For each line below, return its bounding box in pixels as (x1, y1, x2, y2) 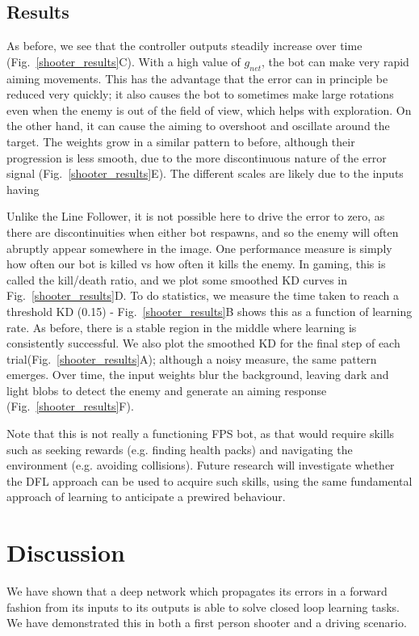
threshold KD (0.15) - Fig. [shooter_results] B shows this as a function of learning (6, 302, 413, 319)
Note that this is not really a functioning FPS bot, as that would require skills (6, 425, 395, 442)
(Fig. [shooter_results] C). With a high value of (6, 53, 241, 69)
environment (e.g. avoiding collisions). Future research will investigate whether (6, 457, 395, 474)
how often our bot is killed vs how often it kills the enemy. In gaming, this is (6, 255, 386, 272)
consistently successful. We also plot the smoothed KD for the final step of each (6, 335, 400, 352)
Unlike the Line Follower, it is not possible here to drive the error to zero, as (6, 208, 385, 225)
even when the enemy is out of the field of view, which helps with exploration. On (6, 101, 412, 118)
